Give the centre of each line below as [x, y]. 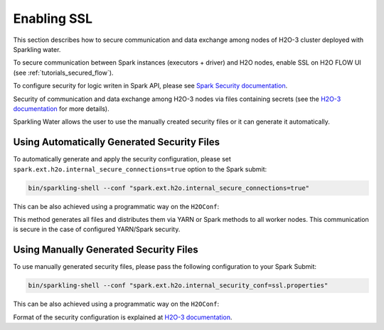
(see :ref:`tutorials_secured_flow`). [63, 73]
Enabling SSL [53, 18]
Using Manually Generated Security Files [106, 250]
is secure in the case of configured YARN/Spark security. [97, 229]
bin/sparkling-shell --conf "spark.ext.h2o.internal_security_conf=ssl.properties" [178, 286]
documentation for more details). [61, 108]
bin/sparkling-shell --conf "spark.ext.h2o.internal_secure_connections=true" [169, 188]
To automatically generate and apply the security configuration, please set [122, 159]
